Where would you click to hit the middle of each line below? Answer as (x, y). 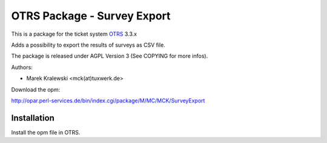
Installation (33, 118)
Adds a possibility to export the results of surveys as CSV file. (88, 45)
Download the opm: (36, 89)
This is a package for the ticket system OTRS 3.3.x (74, 34)
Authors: (22, 67)
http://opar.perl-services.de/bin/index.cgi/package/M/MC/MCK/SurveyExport (108, 101)
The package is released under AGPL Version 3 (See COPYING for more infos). (110, 56)
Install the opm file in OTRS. (46, 132)
